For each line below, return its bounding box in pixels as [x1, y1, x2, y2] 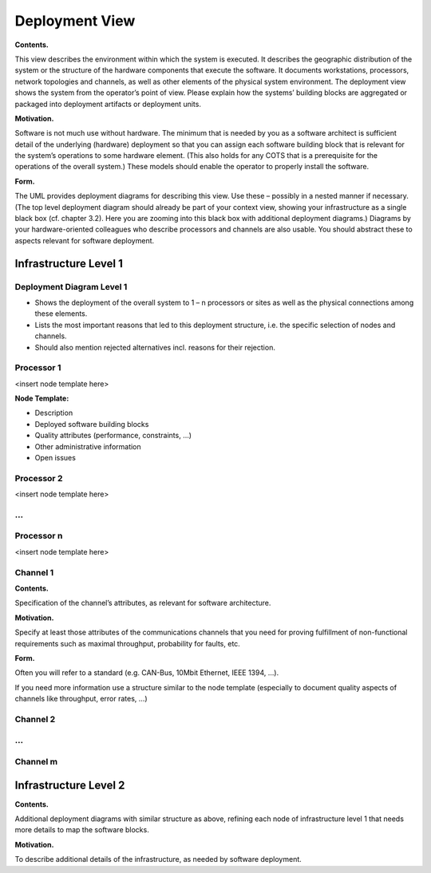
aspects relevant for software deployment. [14, 235, 155, 245]
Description [34, 408, 73, 418]
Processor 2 [14, 472, 63, 484]
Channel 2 [14, 713, 56, 725]
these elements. [34, 309, 88, 318]
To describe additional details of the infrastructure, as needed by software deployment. [14, 855, 302, 864]
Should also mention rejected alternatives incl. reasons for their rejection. [34, 342, 275, 352]
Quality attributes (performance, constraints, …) [34, 431, 192, 440]
